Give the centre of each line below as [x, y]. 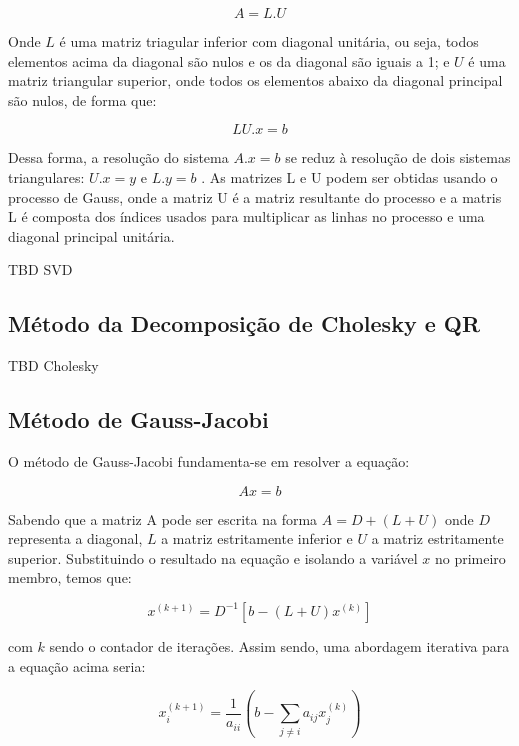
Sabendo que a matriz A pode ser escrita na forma [163, 518]
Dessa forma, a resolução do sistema [118, 157]
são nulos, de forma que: [82, 99]
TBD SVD [40, 269]
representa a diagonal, [75, 538]
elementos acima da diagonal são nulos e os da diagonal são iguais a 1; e [229, 60]
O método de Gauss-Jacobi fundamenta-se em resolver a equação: [209, 460]
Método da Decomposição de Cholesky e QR [244, 323]
